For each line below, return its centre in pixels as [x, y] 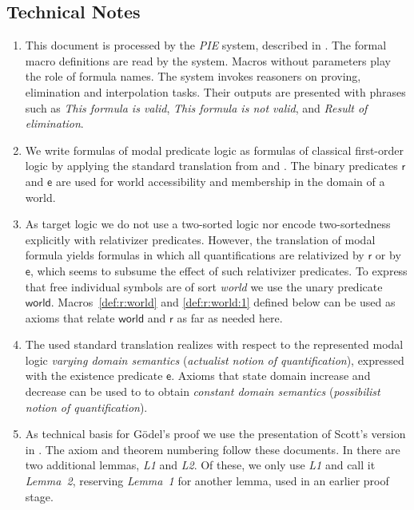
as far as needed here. [230, 317]
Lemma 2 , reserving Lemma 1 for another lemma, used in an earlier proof [207, 481]
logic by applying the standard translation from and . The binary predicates [211, 166]
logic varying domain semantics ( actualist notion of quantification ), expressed [215, 360]
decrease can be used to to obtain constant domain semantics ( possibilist [203, 391]
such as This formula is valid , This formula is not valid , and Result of [196, 107]
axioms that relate [70, 317]
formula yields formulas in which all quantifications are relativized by [195, 255]
